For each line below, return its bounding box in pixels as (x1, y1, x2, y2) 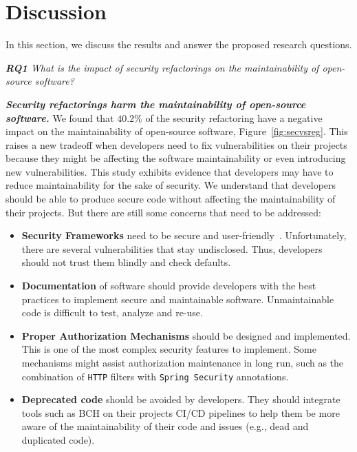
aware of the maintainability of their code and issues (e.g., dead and (21, 419, 309, 433)
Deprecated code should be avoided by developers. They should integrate (21, 392, 340, 407)
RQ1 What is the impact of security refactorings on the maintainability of (6, 60, 319, 74)
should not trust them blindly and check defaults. (21, 255, 231, 269)
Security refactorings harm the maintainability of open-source (6, 96, 306, 111)
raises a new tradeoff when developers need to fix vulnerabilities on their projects (6, 137, 347, 152)
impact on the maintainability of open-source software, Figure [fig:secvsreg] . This (6, 124, 348, 138)
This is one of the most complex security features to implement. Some (21, 342, 316, 356)
